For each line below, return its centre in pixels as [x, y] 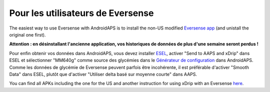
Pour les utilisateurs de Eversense [81, 13]
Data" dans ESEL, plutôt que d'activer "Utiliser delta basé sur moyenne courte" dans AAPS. [103, 74]
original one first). [27, 34]
